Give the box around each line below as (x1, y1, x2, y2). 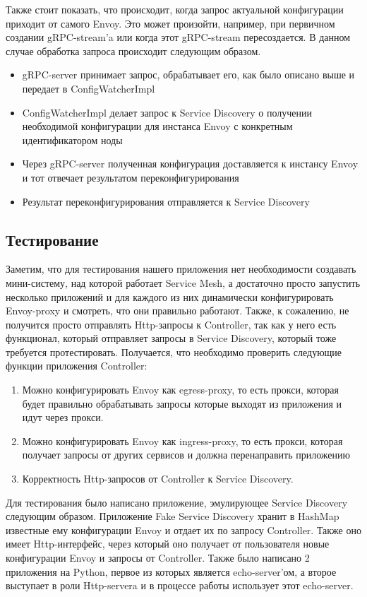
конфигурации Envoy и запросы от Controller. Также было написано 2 (6, 550, 310, 565)
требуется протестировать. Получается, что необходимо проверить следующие (6, 344, 342, 359)
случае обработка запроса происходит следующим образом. (6, 43, 261, 58)
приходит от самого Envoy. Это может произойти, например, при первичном (6, 16, 335, 30)
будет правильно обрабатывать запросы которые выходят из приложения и (22, 396, 342, 410)
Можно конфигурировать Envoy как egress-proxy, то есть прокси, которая (22, 382, 339, 397)
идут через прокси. (22, 410, 104, 425)
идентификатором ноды (22, 132, 123, 147)
